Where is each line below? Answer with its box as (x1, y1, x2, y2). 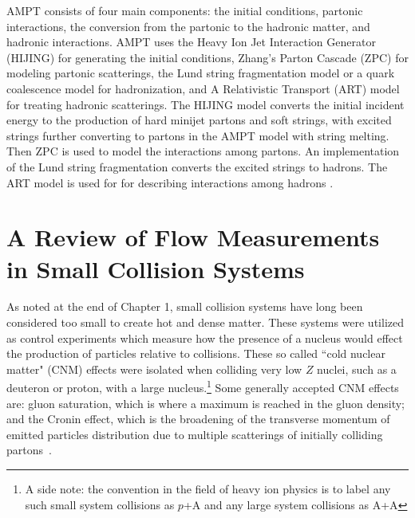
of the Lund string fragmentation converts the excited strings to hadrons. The (6, 158, 388, 175)
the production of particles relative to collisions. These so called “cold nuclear (6, 345, 385, 362)
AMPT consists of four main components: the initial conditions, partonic (6, 2, 363, 18)
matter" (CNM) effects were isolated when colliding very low (6, 360, 302, 377)
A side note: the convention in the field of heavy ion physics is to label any (25, 481, 391, 497)
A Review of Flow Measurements (6, 221, 380, 253)
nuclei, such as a (317, 360, 397, 377)
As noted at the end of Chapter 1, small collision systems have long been (6, 298, 363, 315)
